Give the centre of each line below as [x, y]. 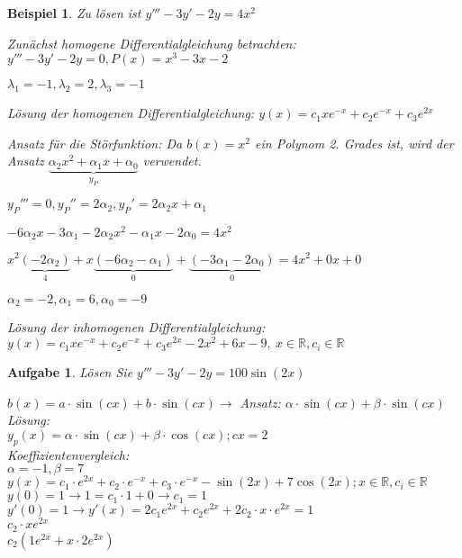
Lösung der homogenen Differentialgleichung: [131, 113]
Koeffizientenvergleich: [68, 454]
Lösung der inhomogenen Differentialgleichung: [136, 327]
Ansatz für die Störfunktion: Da [95, 143]
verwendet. [172, 161]
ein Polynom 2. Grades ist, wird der [354, 143]
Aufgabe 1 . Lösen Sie [70, 372]
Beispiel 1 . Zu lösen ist [74, 13]
